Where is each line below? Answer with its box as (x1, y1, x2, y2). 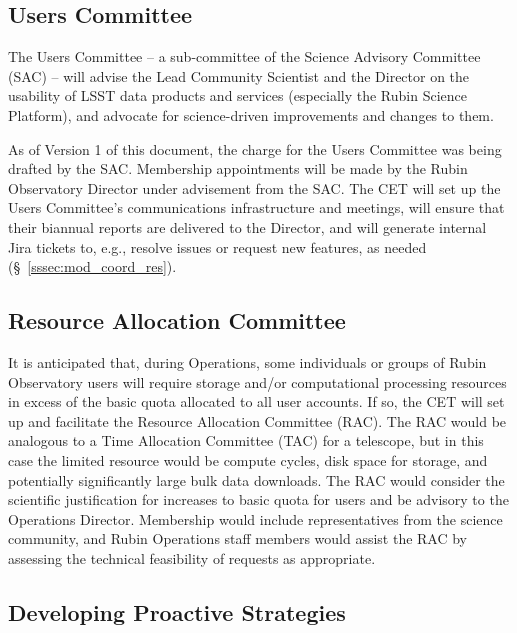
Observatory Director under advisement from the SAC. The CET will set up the (8, 177, 501, 198)
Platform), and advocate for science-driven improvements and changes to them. (8, 104, 494, 125)
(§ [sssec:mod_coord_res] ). (8, 256, 177, 277)
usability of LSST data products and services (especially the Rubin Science (8, 85, 467, 106)
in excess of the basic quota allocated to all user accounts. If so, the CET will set (8, 391, 505, 412)
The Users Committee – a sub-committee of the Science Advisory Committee (8, 46, 481, 67)
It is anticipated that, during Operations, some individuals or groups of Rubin (8, 351, 487, 372)
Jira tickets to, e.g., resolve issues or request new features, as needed (8, 236, 427, 257)
